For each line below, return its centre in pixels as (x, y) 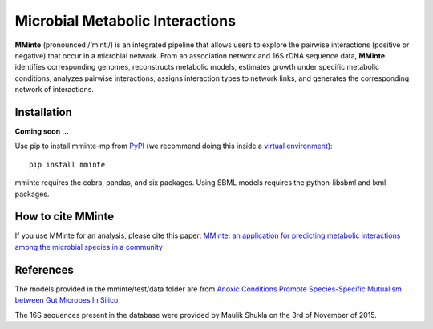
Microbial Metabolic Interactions (125, 21)
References (44, 269)
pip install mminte (67, 164)
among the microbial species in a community (89, 247)
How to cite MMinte (65, 217)
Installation (43, 112)
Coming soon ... (42, 131)
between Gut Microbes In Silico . (67, 300)
